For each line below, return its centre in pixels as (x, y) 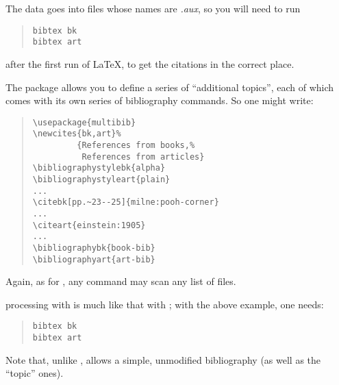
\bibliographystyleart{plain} (101, 179)
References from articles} (143, 157)
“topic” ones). (35, 373)
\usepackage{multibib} (84, 122)
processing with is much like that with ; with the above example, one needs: (165, 304)
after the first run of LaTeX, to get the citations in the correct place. (150, 63)
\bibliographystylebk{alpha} (99, 168)
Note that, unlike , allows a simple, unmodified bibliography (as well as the (163, 359)
